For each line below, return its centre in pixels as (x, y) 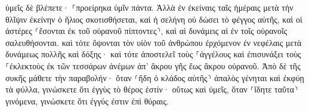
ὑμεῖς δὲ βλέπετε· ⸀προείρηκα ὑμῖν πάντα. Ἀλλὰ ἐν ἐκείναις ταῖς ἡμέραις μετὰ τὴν (149, 7)
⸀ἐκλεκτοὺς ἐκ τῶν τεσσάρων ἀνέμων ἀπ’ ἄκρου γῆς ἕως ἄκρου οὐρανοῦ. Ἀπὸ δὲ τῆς (153, 65)
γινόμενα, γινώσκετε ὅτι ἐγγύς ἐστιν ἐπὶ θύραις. (87, 101)
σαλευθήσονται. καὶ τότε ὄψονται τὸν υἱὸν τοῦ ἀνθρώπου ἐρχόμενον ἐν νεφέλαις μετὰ (154, 42)
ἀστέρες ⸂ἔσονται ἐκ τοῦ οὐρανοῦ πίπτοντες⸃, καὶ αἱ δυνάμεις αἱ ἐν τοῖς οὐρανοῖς (146, 31)
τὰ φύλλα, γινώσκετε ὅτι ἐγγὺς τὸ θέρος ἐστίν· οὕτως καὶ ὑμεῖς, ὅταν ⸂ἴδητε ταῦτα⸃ (152, 89)
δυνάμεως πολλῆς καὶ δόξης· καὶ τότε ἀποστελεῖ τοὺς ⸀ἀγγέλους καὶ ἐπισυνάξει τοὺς (153, 54)
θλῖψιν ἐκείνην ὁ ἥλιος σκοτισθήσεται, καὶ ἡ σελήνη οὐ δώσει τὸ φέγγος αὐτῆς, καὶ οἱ (154, 19)
